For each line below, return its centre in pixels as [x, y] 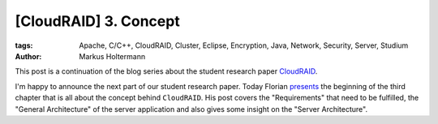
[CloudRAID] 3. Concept [97, 21]
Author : [28, 56]
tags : [24, 45]
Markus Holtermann [112, 56]
